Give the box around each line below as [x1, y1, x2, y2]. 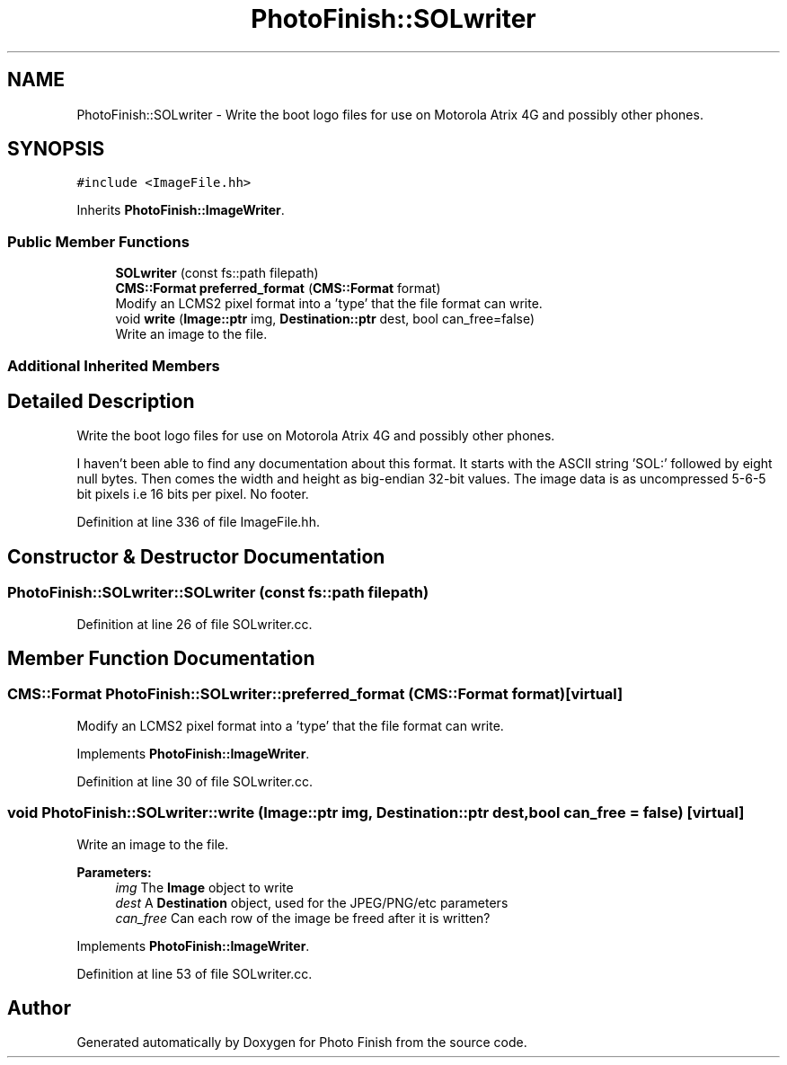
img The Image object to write [115, 879, 294, 895]
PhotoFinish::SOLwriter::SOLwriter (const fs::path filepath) [7, 583, 429, 602]
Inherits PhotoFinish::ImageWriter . [76, 202, 285, 218]
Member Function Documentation [7, 647, 315, 670]
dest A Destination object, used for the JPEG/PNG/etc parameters [115, 894, 508, 910]
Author [7, 997, 71, 1020]
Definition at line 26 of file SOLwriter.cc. [76, 616, 313, 632]
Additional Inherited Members [7, 356, 220, 375]
